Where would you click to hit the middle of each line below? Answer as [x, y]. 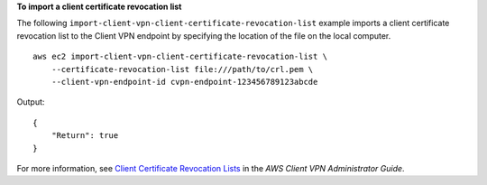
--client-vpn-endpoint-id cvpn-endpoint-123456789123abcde [184, 82]
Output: [31, 102]
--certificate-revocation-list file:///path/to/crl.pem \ [182, 69]
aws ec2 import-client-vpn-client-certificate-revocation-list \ [180, 57]
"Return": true [85, 136]
